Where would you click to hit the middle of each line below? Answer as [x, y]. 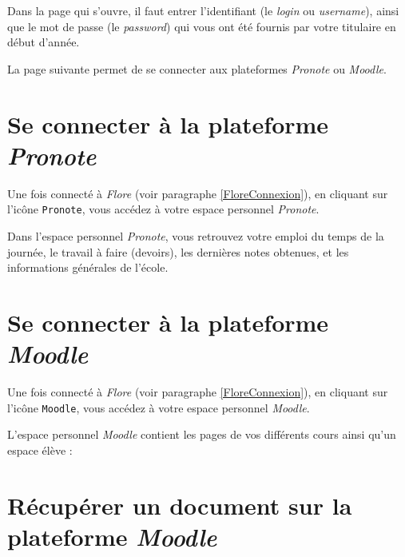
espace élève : [40, 450]
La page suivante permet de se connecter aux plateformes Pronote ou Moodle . [197, 68]
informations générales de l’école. [88, 267]
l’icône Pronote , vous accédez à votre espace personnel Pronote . [163, 209]
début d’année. [44, 42]
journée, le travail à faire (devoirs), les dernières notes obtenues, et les [178, 251]
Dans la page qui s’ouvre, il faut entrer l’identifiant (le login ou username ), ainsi [203, 10]
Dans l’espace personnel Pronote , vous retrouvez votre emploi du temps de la [196, 235]
